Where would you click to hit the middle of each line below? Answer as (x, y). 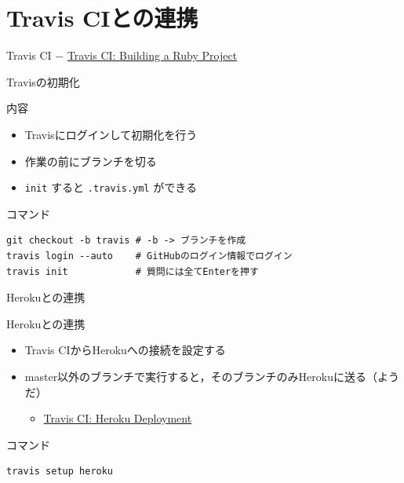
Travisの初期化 (43, 81)
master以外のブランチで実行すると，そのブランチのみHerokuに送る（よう (212, 376)
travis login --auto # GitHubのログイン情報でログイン (149, 256)
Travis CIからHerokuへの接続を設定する (125, 350)
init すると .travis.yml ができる (111, 187)
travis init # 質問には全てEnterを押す (133, 271)
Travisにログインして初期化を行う (111, 134)
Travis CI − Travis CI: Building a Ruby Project (122, 55)
